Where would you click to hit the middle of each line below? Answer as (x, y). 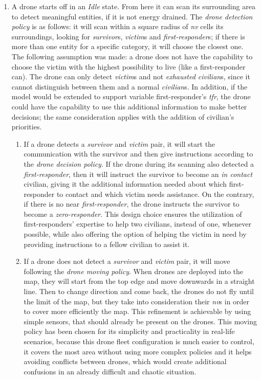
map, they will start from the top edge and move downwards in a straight (139, 281)
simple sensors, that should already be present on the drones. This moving (140, 321)
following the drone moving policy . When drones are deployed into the (134, 271)
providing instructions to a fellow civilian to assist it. (107, 244)
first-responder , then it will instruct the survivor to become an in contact (138, 174)
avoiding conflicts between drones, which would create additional (125, 361)
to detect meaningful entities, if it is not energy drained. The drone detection (132, 16)
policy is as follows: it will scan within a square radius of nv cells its (117, 26)
